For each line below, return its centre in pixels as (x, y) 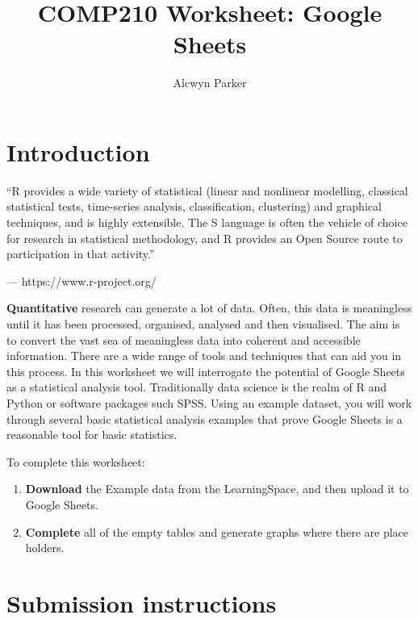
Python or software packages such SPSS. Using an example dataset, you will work (209, 402)
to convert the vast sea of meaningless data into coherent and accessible (184, 339)
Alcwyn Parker (210, 83)
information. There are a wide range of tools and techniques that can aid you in (204, 356)
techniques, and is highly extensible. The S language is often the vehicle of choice (207, 222)
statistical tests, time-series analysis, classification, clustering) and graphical (194, 206)
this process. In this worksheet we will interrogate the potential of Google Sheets (206, 371)
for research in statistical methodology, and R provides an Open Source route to (205, 238)
